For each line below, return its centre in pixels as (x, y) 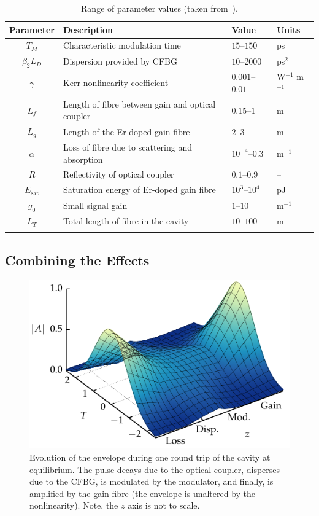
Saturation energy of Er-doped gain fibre (139, 190)
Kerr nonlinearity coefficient (116, 83)
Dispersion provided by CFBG (120, 61)
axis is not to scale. (164, 505)
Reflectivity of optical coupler (118, 174)
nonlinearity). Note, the (74, 505)
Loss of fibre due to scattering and (128, 147)
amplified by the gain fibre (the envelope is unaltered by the (143, 493)
